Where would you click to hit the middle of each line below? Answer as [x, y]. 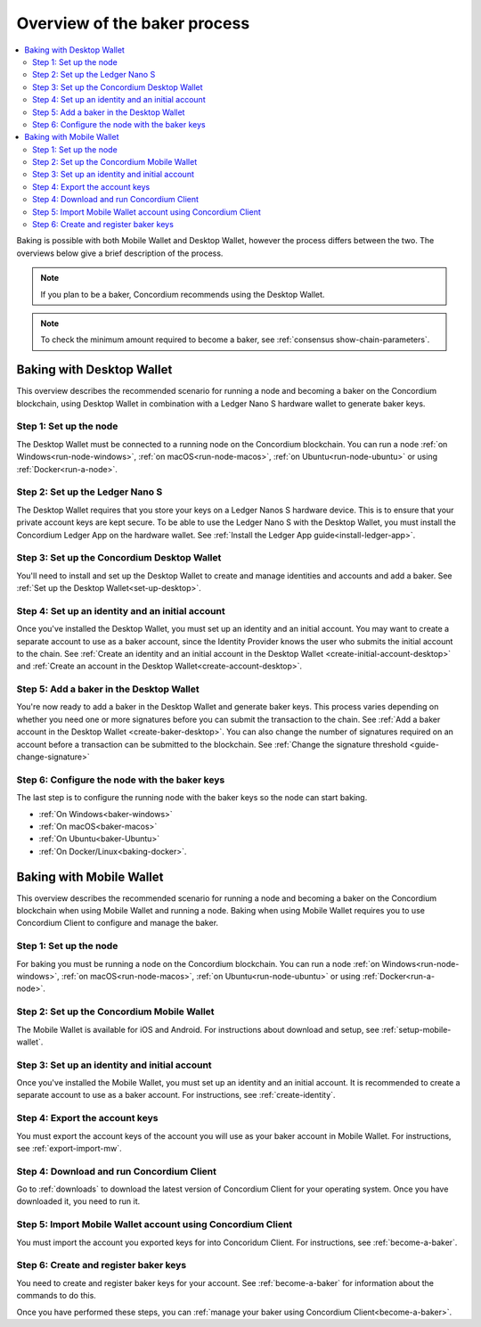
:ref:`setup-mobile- [416, 1029]
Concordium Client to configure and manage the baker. [117, 923]
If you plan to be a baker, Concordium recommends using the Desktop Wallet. [183, 294]
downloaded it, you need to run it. [78, 1201]
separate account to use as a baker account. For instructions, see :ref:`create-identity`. [176, 1095]
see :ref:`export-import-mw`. [69, 1148]
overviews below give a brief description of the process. [120, 253]
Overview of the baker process [133, 23]
